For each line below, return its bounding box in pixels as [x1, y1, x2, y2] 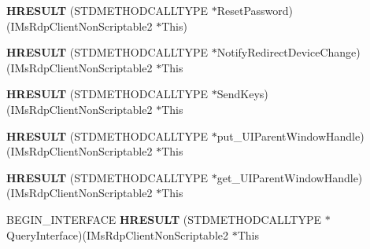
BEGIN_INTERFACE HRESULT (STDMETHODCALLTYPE [6, 211, 322, 227]
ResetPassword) [216, 2, 294, 18]
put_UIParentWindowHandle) [216, 127, 364, 144]
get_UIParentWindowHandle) [216, 169, 363, 185]
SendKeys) [216, 86, 268, 102]
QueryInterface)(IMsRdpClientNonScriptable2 [6, 226, 228, 243]
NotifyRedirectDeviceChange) [216, 44, 361, 60]
